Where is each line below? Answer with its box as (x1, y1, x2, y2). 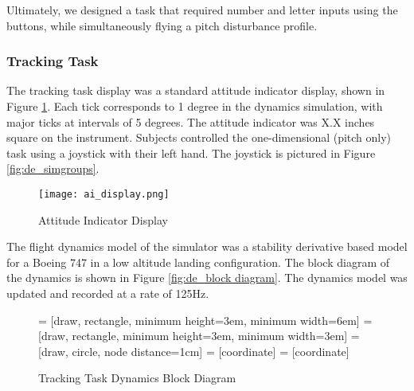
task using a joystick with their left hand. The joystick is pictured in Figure (6, 144, 376, 161)
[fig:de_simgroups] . (6, 160, 100, 177)
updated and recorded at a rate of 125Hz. (6, 285, 209, 301)
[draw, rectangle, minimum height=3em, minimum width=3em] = (38, 327, 360, 344)
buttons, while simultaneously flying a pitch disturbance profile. (6, 17, 318, 33)
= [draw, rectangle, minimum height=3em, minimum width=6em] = (38, 311, 373, 328)
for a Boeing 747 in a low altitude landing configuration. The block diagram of (6, 253, 390, 270)
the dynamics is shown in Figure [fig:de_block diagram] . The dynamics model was (6, 269, 408, 286)
